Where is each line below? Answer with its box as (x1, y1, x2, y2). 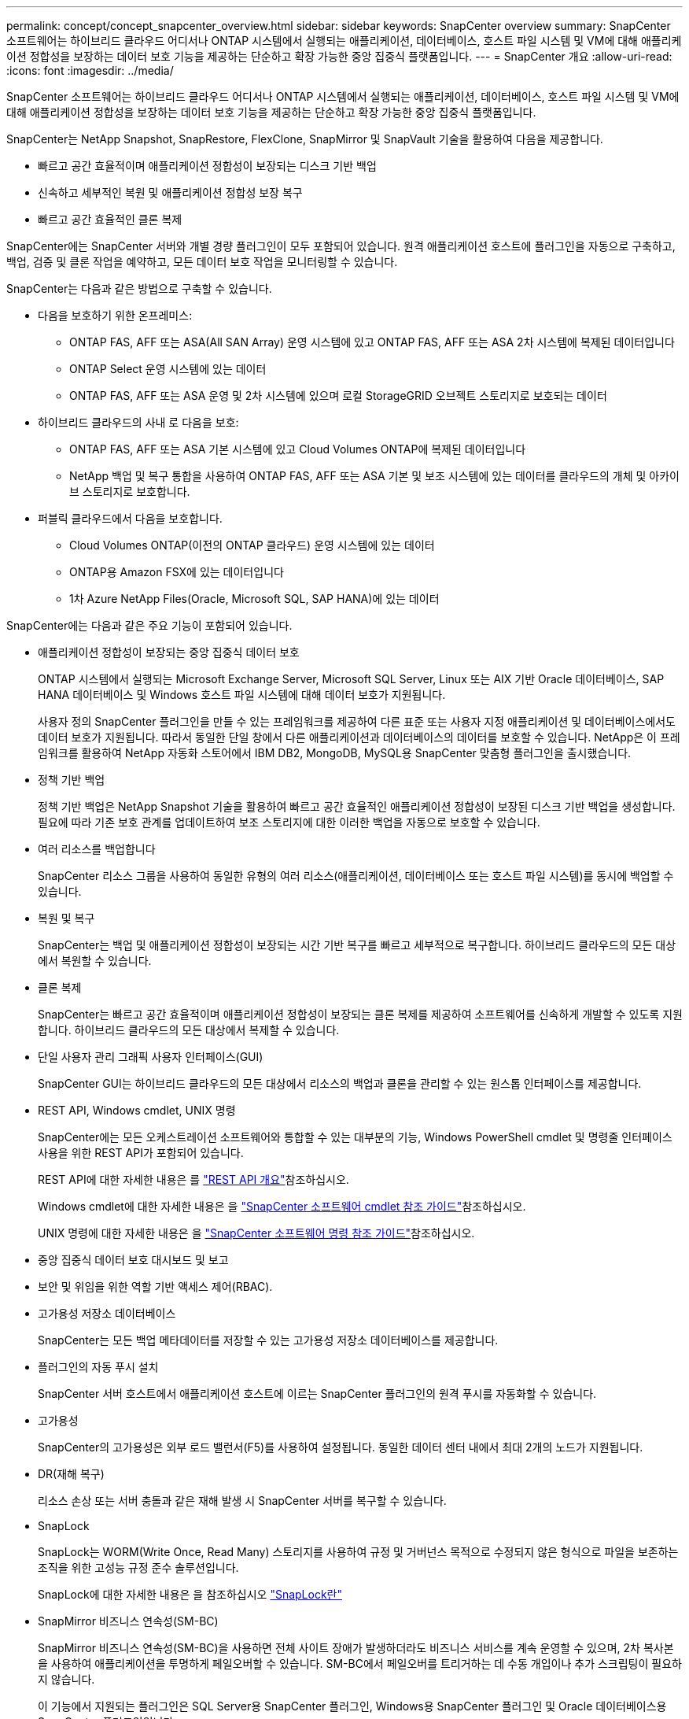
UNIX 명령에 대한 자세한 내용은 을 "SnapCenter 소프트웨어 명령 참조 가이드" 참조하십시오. (38, 1226, 475, 1240)
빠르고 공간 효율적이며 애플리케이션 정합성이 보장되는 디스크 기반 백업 (38, 159, 377, 172)
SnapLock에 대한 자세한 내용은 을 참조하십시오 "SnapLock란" (38, 1588, 342, 1601)
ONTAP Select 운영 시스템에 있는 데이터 (69, 362, 267, 375)
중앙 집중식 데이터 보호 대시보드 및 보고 (38, 1253, 229, 1266)
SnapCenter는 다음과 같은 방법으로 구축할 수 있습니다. (6, 282, 272, 295)
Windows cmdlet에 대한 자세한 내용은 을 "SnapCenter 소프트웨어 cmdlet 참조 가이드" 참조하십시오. (38, 1200, 526, 1213)
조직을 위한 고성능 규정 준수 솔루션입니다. (38, 1561, 239, 1574)
